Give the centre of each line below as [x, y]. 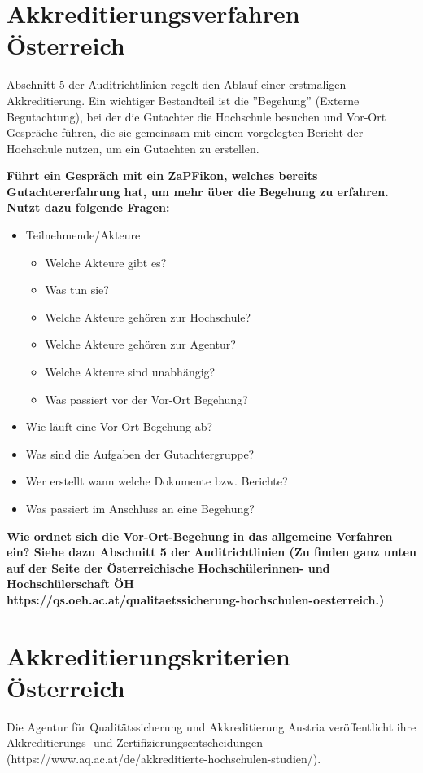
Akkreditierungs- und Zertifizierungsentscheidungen [135, 742]
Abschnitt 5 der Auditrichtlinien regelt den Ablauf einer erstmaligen [177, 84]
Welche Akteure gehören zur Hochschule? [148, 316]
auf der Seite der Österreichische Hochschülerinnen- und [168, 567]
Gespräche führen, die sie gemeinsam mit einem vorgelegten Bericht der [185, 132]
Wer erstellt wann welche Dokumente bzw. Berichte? [157, 481]
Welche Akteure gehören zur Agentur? [140, 344]
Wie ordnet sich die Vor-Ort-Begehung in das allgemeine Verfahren [200, 536]
